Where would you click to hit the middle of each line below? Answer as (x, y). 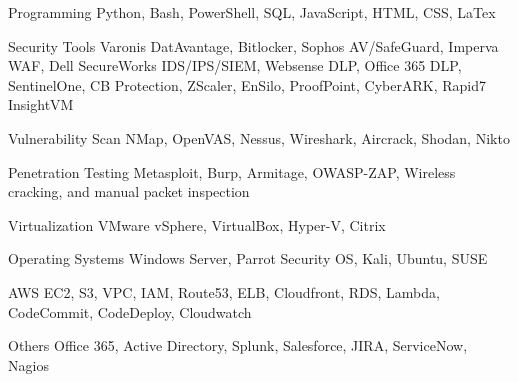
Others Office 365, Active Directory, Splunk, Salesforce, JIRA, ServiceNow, (238, 345)
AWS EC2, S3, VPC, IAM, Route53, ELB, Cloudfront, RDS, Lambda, (224, 291)
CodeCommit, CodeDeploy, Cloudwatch (130, 311)
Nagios (28, 364)
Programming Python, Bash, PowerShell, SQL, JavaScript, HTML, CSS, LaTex (252, 12)
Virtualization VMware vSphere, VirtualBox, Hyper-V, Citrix (197, 224)
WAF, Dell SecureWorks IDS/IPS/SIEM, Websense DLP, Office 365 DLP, (235, 65)
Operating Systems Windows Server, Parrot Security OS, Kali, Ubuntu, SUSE (248, 258)
